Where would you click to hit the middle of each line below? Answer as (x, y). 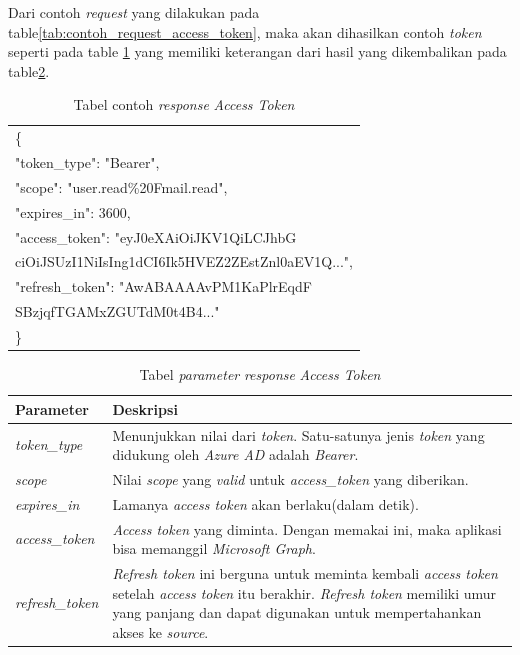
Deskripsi (145, 408)
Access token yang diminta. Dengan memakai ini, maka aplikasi (307, 528)
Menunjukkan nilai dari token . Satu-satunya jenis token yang (298, 434)
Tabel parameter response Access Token (260, 374)
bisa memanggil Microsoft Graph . (214, 548)
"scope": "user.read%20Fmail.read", (121, 186)
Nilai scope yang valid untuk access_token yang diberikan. (290, 478)
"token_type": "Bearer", (87, 162)
